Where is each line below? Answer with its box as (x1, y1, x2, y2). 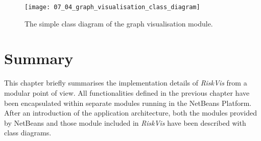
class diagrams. (4, 127, 52, 138)
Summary (4, 48, 74, 69)
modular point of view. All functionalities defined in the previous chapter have (4, 87, 250, 98)
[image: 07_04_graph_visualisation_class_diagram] (25, 4, 200, 11)
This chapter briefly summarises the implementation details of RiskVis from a (4, 77, 247, 88)
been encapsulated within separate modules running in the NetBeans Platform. (4, 97, 252, 108)
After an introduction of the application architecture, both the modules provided (4, 107, 257, 118)
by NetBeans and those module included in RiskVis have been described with (4, 117, 246, 128)
